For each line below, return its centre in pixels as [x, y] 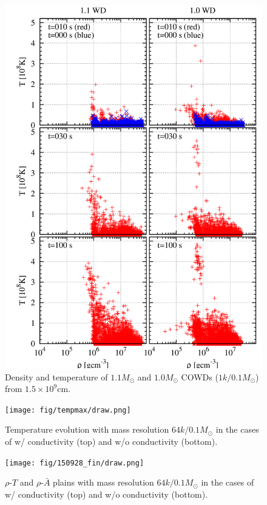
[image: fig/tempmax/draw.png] [68, 410]
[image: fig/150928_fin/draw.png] [75, 463]
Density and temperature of [56, 376]
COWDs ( [200, 376]
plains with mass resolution [103, 482]
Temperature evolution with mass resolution [87, 429]
